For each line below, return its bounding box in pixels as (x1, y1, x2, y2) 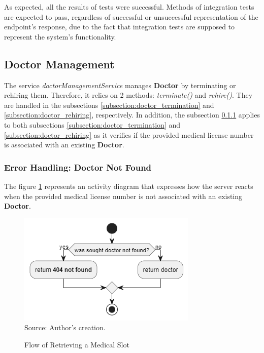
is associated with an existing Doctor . (4, 139, 124, 150)
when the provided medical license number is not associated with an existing (4, 190, 243, 201)
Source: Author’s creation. (24, 322, 106, 333)
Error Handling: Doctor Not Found (4, 161, 152, 173)
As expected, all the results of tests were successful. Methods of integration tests (4, 2, 254, 12)
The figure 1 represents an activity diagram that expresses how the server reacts (4, 180, 253, 191)
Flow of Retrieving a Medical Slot (24, 339, 129, 349)
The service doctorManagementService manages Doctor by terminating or (4, 80, 236, 90)
